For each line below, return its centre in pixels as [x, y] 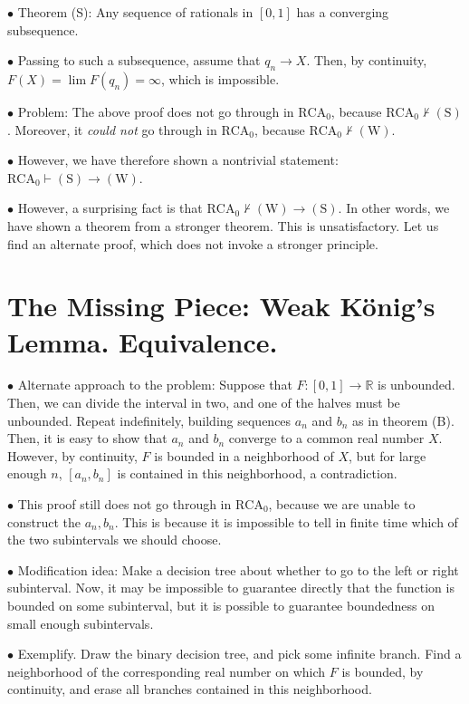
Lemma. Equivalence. [143, 341]
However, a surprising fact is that [110, 208]
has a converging [343, 12]
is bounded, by [383, 671]
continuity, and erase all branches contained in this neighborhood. [190, 689]
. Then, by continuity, [367, 60]
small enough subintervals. [81, 623]
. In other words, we [394, 208]
